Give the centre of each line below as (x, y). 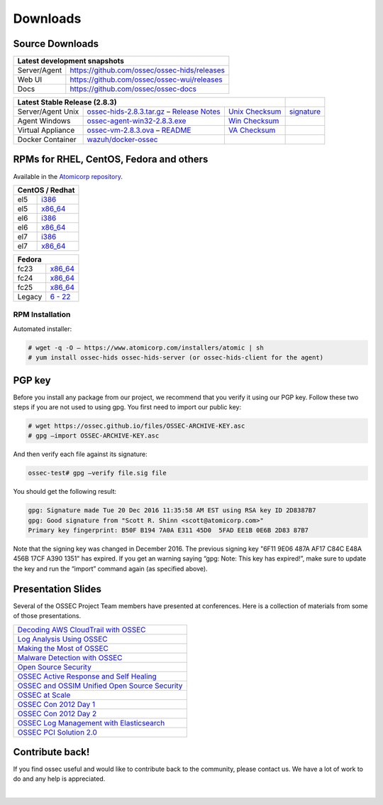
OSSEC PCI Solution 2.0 (57, 732)
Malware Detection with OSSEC (70, 657)
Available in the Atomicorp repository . (68, 176)
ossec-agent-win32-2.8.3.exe (137, 121)
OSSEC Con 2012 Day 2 (57, 713)
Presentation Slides (57, 589)
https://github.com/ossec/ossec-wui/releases (146, 80)
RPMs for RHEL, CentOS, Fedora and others (111, 160)
